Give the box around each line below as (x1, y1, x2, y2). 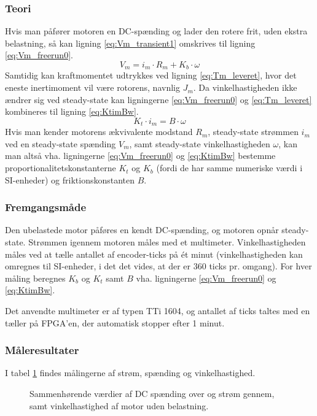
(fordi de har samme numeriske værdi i (156, 161, 303, 174)
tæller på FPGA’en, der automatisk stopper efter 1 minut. (5, 316, 225, 329)
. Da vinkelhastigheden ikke (193, 81, 297, 94)
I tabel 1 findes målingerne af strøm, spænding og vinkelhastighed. (5, 366, 256, 379)
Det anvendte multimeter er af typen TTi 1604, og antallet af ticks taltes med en (5, 304, 310, 317)
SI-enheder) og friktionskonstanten (5, 173, 135, 186)
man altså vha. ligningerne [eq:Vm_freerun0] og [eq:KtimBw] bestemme (5, 149, 276, 162)
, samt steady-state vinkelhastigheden (129, 137, 270, 150)
